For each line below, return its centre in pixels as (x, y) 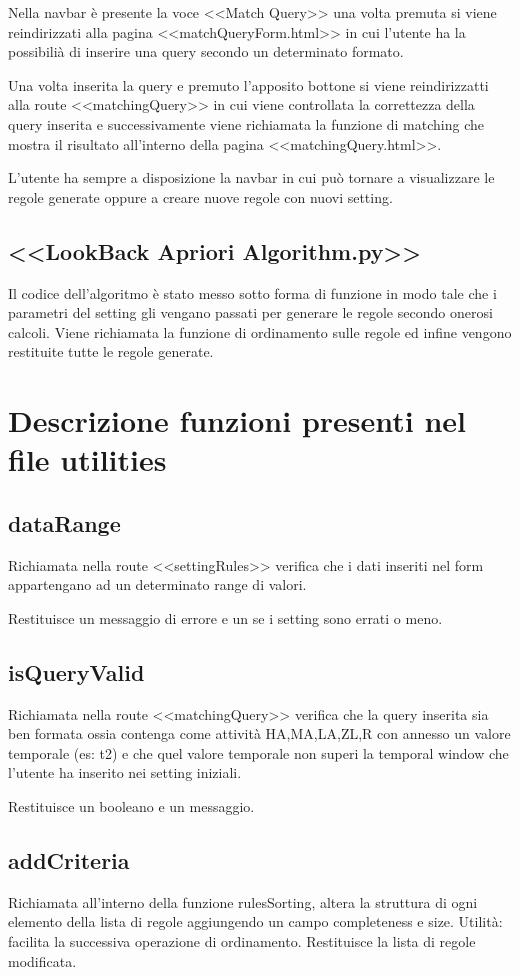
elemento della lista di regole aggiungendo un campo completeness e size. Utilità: (255, 921)
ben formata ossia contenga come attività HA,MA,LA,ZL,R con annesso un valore (259, 733)
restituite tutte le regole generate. (111, 351)
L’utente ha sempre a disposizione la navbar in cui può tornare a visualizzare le (251, 177)
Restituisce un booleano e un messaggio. (131, 806)
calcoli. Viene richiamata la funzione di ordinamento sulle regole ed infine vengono (260, 331)
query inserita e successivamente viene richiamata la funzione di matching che (246, 123)
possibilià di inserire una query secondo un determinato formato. (206, 51)
